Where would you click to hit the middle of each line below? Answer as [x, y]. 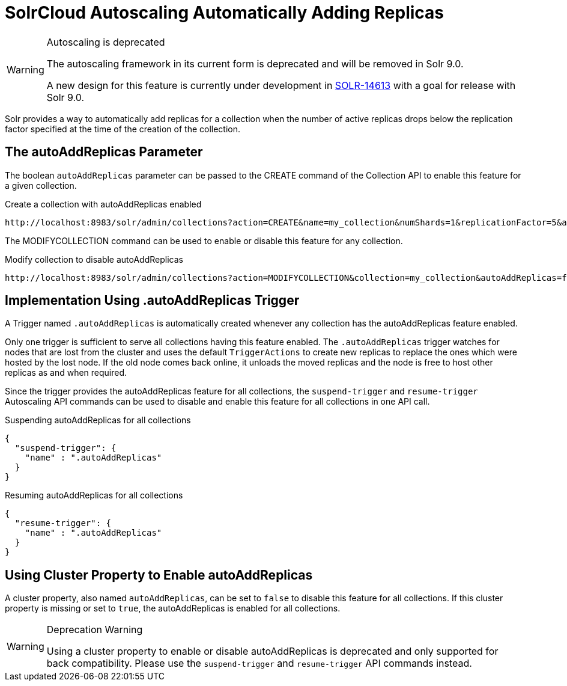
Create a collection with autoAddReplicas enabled [103, 204]
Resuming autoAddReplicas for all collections [94, 495]
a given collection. [41, 185]
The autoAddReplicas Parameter [104, 152]
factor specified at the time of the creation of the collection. [123, 129]
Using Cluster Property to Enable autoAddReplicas [159, 575]
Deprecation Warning [95, 630]
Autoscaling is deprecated [106, 42]
